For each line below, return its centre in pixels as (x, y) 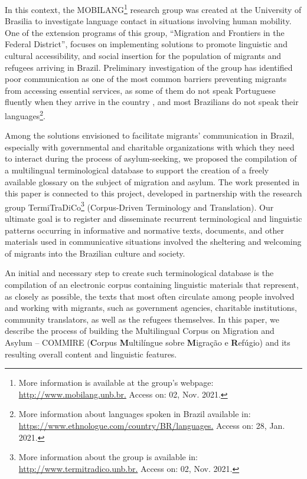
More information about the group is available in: (108, 457)
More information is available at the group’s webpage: (116, 383)
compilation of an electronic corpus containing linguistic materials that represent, (152, 285)
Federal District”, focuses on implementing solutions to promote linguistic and (146, 44)
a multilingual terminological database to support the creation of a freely (137, 170)
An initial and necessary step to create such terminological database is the (139, 273)
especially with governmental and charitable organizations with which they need (150, 147)
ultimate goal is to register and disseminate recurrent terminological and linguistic (153, 219)
